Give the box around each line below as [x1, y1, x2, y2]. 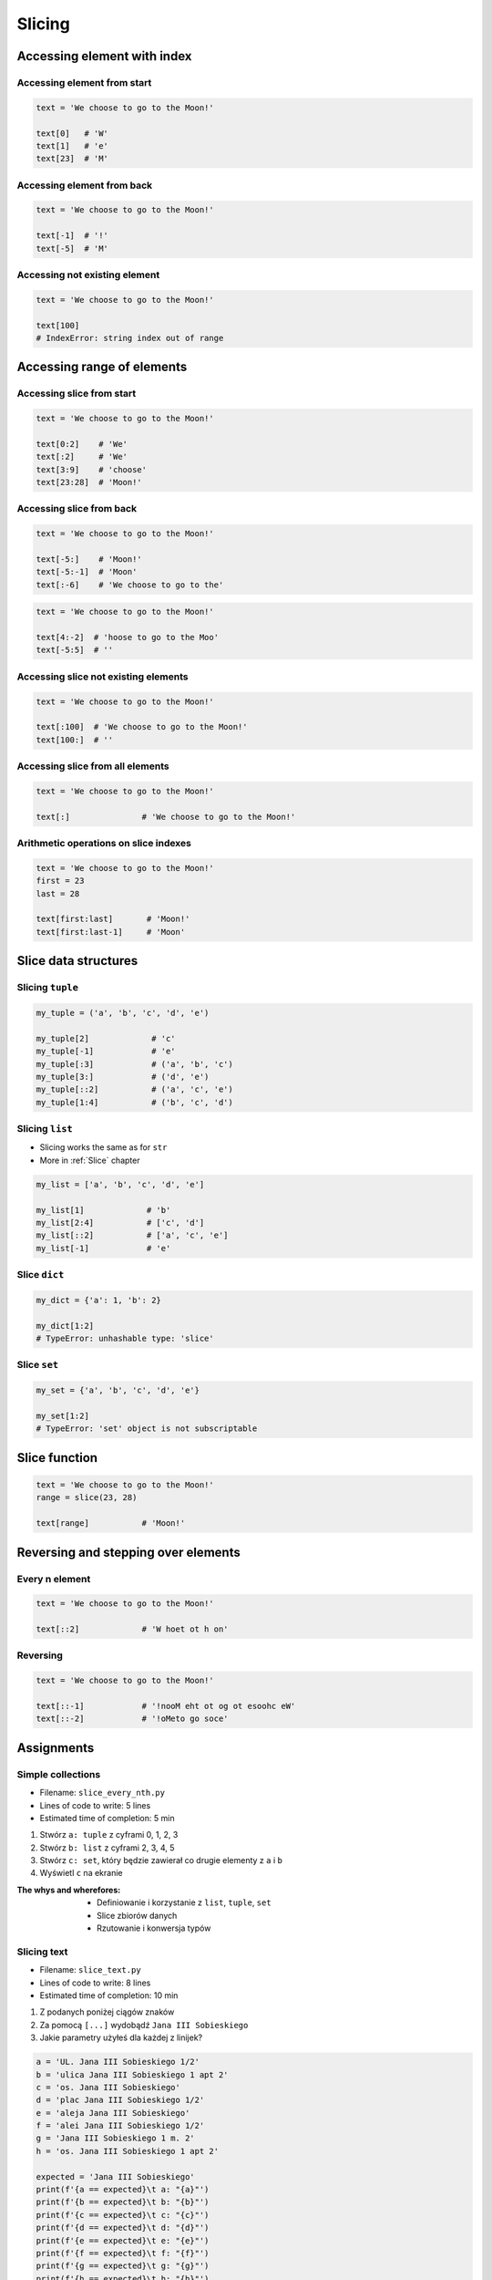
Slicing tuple [16, 981, 79, 994]
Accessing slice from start [16, 388, 137, 400]
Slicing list [16, 1123, 73, 1135]
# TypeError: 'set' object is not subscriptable [36, 1424, 258, 1434]
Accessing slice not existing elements [16, 670, 189, 683]
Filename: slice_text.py [39, 1964, 141, 1975]
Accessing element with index [16, 48, 192, 64]
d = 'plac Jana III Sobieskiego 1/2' [36, 2095, 205, 2106]
